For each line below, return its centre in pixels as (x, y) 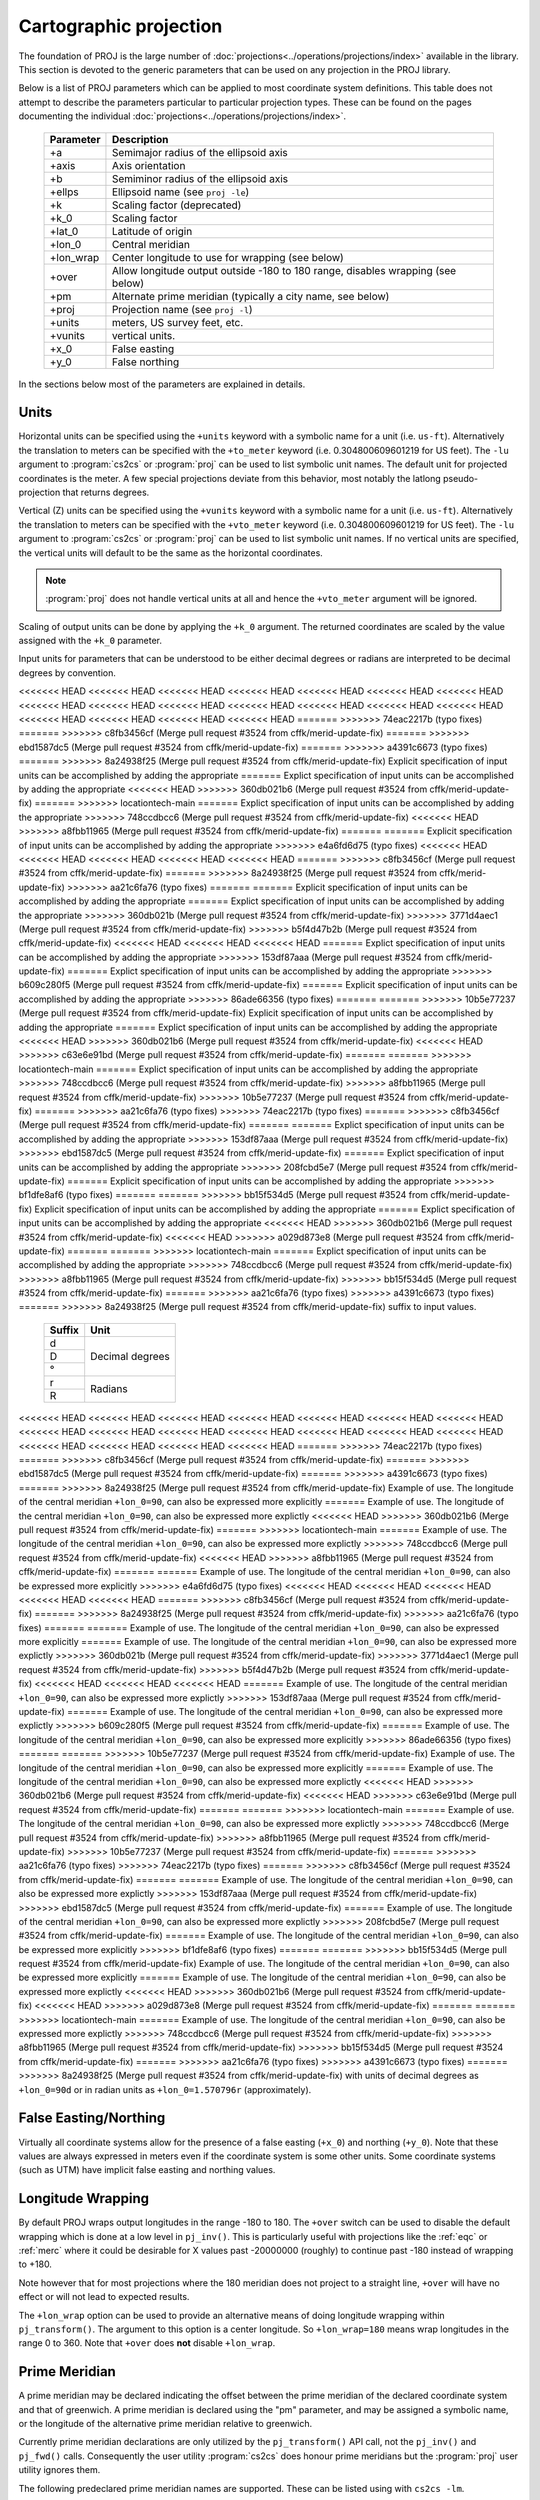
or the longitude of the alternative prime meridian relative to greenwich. (165, 2423)
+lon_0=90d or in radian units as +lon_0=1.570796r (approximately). (165, 2089)
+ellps (64, 192)
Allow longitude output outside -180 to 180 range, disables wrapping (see (284, 270)
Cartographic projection (120, 26)
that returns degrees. (106, 492)
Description (140, 139)
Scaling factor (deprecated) (176, 205)
